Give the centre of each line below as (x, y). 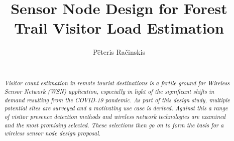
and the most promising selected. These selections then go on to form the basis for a (114, 125)
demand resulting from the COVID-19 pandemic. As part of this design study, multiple (117, 100)
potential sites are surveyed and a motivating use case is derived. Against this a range (116, 108)
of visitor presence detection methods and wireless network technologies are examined (115, 116)
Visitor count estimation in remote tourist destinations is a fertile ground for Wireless (117, 83)
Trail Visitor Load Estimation (119, 28)
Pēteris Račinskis (119, 52)
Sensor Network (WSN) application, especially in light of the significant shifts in (109, 91)
